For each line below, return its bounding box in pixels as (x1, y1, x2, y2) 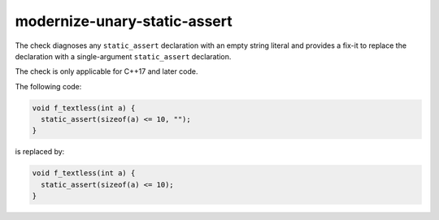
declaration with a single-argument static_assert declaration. (15, 51, 232, 61)
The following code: (15, 81, 82, 91)
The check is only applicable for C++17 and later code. (15, 67, 198, 76)
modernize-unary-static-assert (15, 12, 233, 30)
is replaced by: (15, 147, 65, 157)
